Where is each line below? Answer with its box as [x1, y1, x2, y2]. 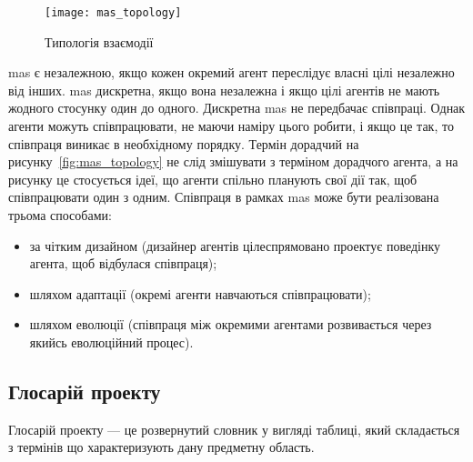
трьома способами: [8, 206, 112, 224]
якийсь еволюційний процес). [29, 332, 194, 351]
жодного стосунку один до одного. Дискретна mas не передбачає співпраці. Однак [8, 98, 466, 117]
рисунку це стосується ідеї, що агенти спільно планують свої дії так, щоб [8, 169, 418, 188]
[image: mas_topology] [45, 6, 182, 19]
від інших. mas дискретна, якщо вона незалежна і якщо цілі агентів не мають [8, 80, 440, 99]
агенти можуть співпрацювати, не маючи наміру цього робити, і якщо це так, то [8, 116, 454, 136]
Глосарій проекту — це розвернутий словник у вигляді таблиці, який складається [8, 419, 460, 438]
